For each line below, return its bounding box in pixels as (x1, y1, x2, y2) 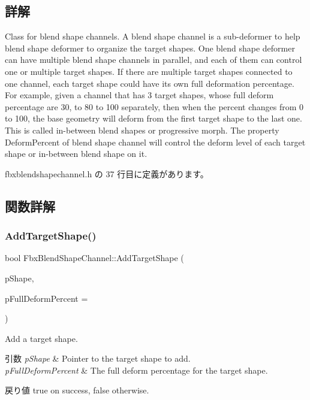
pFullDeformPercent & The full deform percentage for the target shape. (5, 363, 268, 376)
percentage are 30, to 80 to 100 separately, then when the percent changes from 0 (5, 100, 304, 113)
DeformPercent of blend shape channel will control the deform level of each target (5, 135, 306, 148)
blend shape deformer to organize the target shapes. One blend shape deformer (5, 41, 295, 54)
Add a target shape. (5, 332, 78, 344)
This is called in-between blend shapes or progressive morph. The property (5, 123, 279, 136)
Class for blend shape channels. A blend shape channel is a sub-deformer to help (5, 30, 300, 43)
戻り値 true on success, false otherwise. (5, 384, 149, 396)
